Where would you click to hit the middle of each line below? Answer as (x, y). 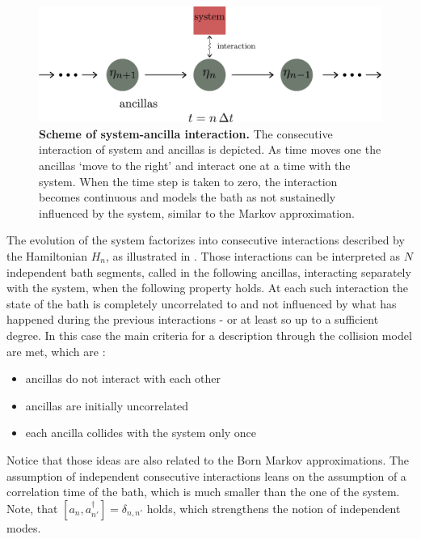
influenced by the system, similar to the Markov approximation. (197, 212)
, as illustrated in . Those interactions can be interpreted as (253, 256)
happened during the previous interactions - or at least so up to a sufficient (193, 319)
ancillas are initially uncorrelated (107, 405)
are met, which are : (56, 351)
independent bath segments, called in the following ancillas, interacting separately (209, 272)
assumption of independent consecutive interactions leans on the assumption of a (206, 475)
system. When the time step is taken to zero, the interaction (188, 181)
